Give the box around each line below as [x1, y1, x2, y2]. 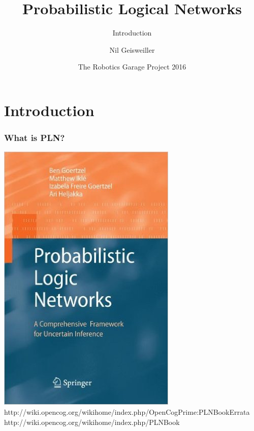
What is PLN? [4, 131, 65, 144]
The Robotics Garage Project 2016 [78, 61, 186, 72]
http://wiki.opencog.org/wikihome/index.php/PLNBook [4, 416, 180, 427]
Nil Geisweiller [109, 44, 155, 55]
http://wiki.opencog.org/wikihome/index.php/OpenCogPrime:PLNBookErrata [4, 406, 250, 417]
